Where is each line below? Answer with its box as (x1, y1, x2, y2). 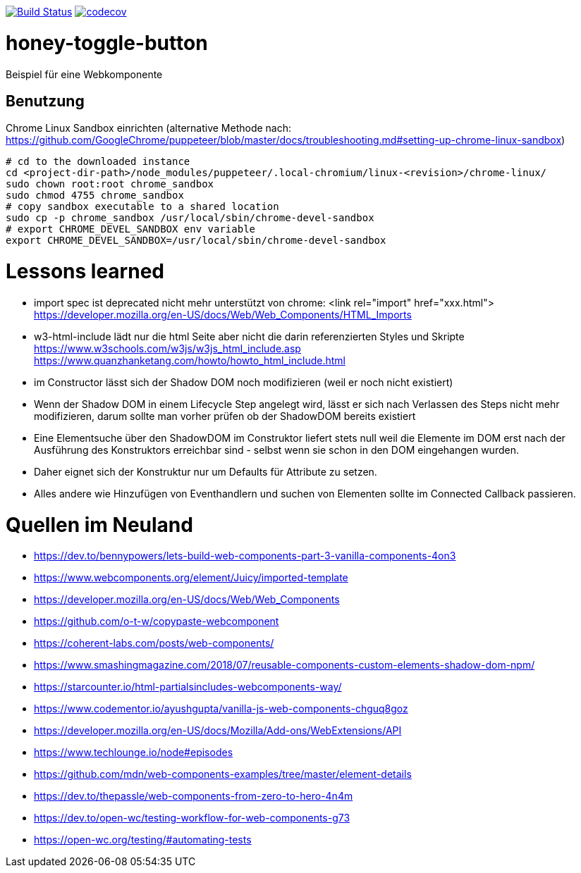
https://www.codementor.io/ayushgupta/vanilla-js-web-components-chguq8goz (34, 702, 408, 715)
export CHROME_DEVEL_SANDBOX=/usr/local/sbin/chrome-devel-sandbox (6, 235, 386, 247)
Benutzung (6, 92, 85, 110)
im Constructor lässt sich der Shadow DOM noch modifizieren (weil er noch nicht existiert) (34, 376, 453, 388)
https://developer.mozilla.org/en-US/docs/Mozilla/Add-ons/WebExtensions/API (34, 724, 402, 737)
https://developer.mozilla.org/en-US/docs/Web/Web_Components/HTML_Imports (34, 308, 412, 321)
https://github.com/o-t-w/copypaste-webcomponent (34, 615, 279, 628)
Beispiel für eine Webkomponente (6, 68, 163, 80)
